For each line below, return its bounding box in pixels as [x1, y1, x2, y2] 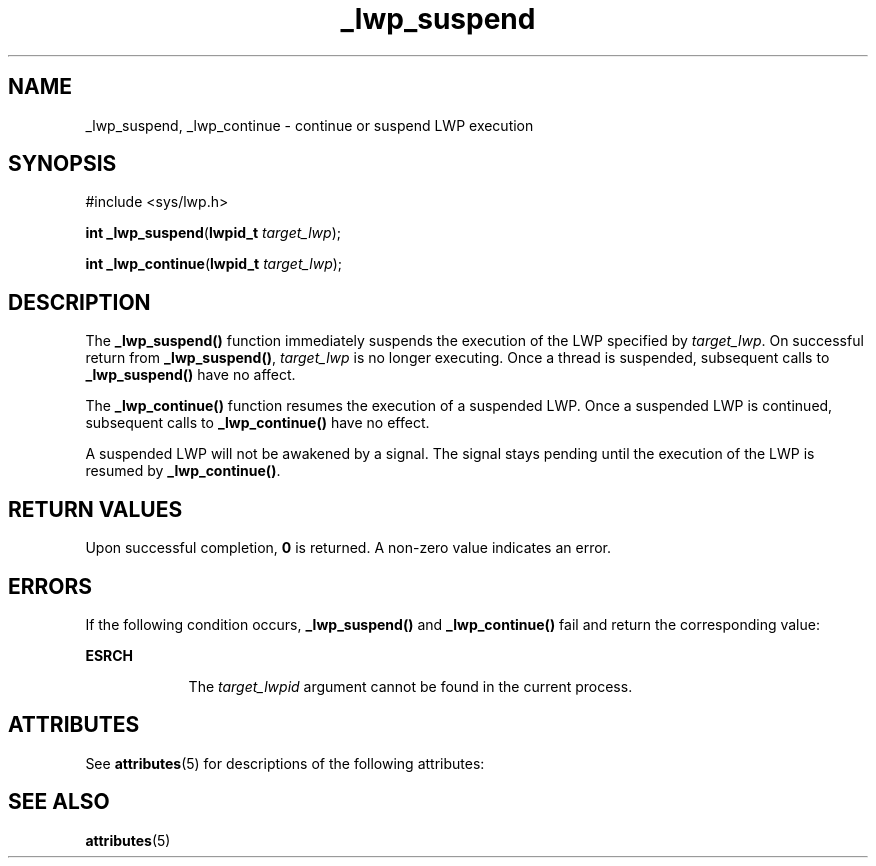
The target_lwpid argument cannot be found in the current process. [188, 677, 633, 695]
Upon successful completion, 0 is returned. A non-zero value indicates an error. [85, 539, 612, 557]
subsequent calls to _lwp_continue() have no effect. [85, 414, 430, 432]
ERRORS [8, 573, 93, 599]
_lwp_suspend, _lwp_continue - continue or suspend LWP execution [85, 116, 534, 134]
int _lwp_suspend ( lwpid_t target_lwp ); [85, 224, 341, 242]
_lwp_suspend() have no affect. [85, 366, 296, 384]
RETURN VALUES [8, 496, 183, 522]
